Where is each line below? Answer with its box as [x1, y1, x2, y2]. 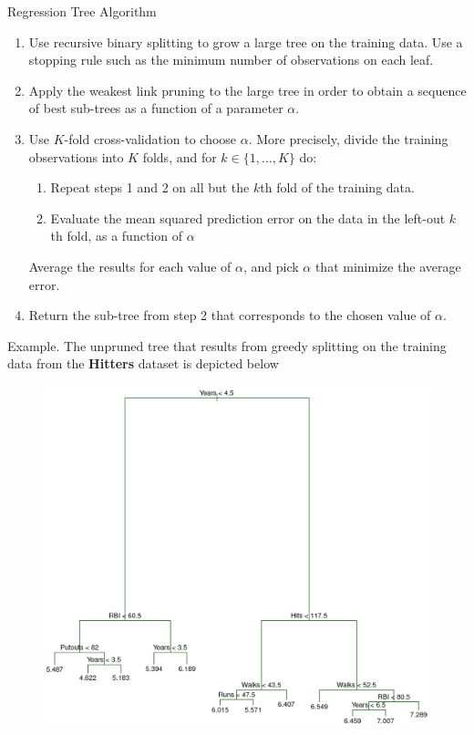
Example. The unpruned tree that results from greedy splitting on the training [7, 336, 447, 355]
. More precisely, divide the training [248, 129, 448, 148]
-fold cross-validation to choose [64, 129, 237, 148]
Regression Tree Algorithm [7, 2, 157, 20]
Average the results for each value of [28, 256, 232, 275]
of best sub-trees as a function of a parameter [28, 98, 283, 118]
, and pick [242, 256, 299, 275]
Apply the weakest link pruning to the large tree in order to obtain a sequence [28, 80, 467, 99]
